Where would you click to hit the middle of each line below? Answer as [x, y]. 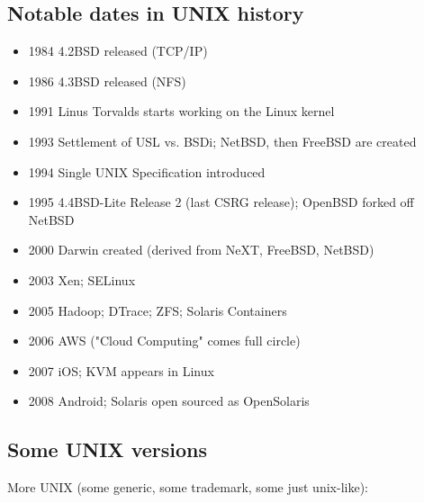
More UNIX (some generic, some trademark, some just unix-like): [188, 487]
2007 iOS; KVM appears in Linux [121, 370]
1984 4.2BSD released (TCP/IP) [118, 51]
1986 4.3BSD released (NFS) [107, 81]
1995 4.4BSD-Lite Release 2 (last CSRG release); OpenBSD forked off [221, 202]
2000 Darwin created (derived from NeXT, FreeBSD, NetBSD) [201, 250]
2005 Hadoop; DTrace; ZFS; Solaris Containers [158, 310]
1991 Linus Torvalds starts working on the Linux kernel [181, 111]
